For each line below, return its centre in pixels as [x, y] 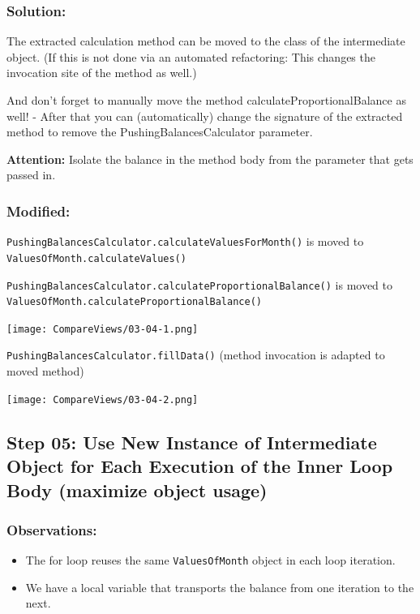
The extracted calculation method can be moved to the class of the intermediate [206, 41]
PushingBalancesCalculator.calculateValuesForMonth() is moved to [185, 241]
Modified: [39, 210]
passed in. [31, 175]
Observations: [52, 529]
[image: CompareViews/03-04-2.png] [103, 399]
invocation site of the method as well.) [102, 73]
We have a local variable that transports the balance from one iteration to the [220, 587]
